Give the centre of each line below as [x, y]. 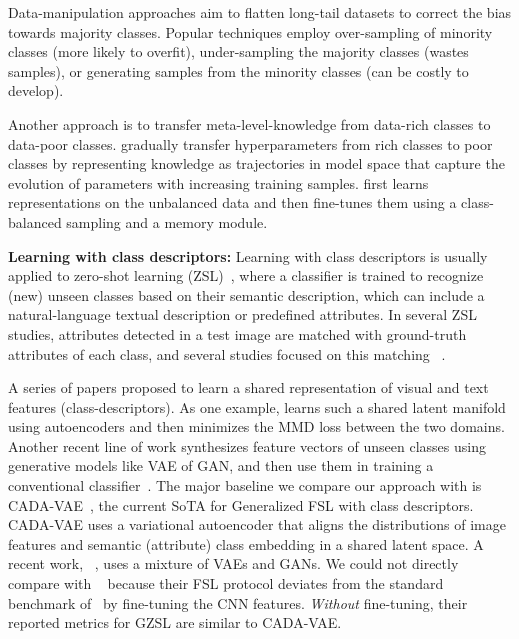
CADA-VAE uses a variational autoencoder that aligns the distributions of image [257, 524]
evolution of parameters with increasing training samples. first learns [218, 182]
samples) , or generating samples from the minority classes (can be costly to [238, 70]
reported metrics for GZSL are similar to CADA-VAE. [175, 622]
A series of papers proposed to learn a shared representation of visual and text [248, 387]
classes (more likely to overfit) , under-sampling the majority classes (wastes [238, 51]
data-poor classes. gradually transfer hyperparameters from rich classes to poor [250, 143]
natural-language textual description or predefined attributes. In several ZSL [242, 314]
